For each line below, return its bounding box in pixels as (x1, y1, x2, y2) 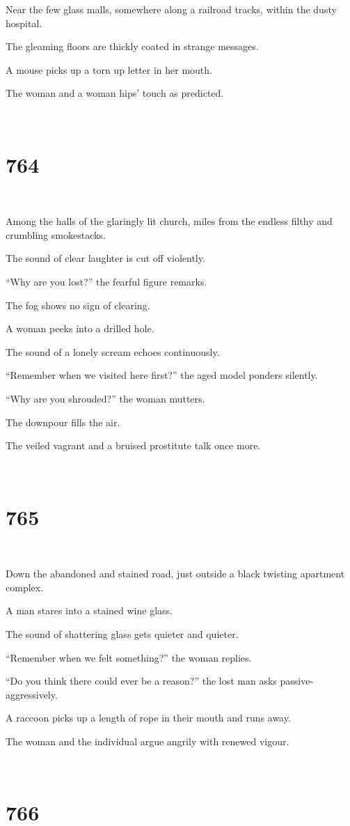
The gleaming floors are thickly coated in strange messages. (6, 39, 259, 54)
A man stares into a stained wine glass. (6, 603, 173, 618)
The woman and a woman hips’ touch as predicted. (6, 86, 224, 100)
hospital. (6, 15, 42, 30)
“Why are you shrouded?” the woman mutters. (6, 391, 205, 406)
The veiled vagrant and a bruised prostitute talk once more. (6, 438, 261, 453)
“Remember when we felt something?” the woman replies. (6, 650, 252, 664)
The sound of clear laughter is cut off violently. (6, 251, 205, 265)
